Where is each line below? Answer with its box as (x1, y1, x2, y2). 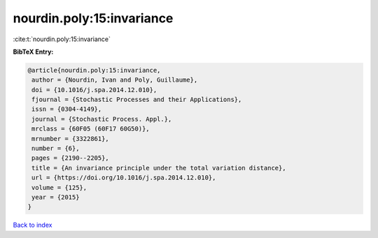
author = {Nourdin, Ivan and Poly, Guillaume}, (31, 76, 198, 84)
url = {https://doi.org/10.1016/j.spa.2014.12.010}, (31, 174, 216, 181)
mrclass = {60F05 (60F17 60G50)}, (31, 125, 150, 133)
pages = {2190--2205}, (31, 154, 110, 162)
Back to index (13, 221, 52, 230)
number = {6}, (31, 144, 80, 153)
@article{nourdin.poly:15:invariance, (27, 66, 161, 74)
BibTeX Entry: (13, 47, 54, 56)
